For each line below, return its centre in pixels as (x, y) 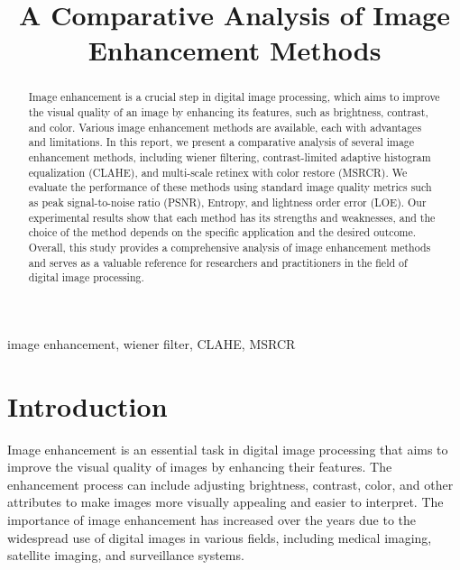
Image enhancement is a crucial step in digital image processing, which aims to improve (234, 97)
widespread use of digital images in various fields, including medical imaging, (220, 537)
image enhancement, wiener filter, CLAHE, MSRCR (152, 343)
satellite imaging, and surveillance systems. (126, 555)
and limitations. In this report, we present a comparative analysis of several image (221, 142)
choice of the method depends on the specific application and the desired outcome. (222, 232)
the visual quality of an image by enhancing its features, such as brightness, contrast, (228, 112)
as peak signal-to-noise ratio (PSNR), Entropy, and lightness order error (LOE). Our (227, 202)
